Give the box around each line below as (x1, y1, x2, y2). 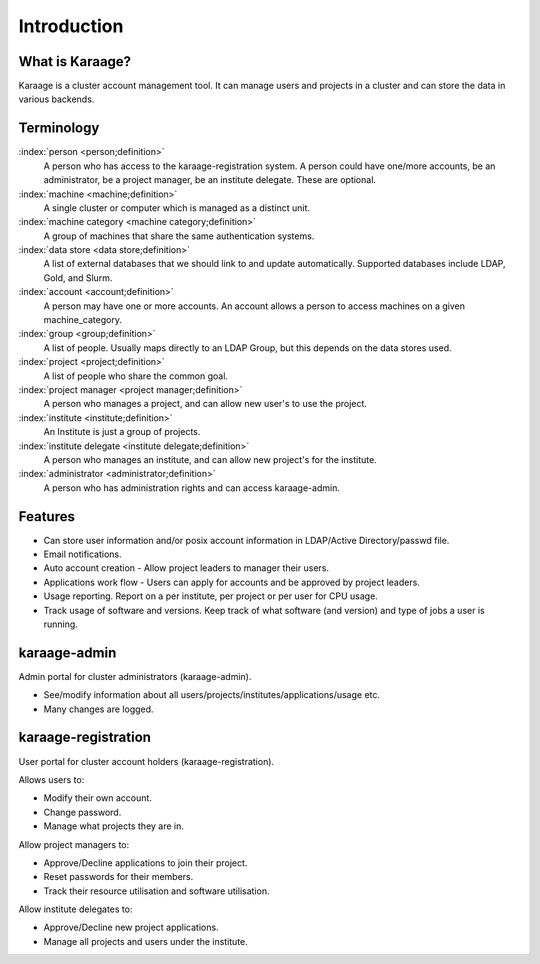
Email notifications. (43, 548, 122, 560)
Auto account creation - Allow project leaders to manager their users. (43, 562, 330, 574)
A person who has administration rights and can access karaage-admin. (43, 481, 340, 494)
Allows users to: (18, 773, 85, 785)
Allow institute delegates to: (18, 903, 133, 915)
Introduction (18, 15, 124, 37)
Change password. (43, 806, 122, 818)
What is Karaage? (18, 53, 132, 70)
